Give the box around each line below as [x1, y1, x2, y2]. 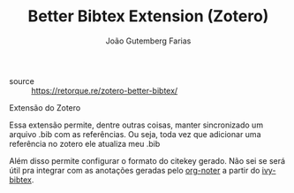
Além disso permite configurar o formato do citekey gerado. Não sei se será [9, 155, 285, 166]
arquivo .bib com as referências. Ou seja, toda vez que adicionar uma [9, 128, 261, 139]
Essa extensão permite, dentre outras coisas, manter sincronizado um [9, 120, 263, 130]
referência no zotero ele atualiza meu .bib [9, 138, 161, 149]
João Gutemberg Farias [105, 35, 192, 46]
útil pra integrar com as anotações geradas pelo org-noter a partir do [9, 165, 260, 175]
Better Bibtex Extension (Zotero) [27, 6, 269, 27]
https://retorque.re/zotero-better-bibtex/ [31, 85, 178, 96]
